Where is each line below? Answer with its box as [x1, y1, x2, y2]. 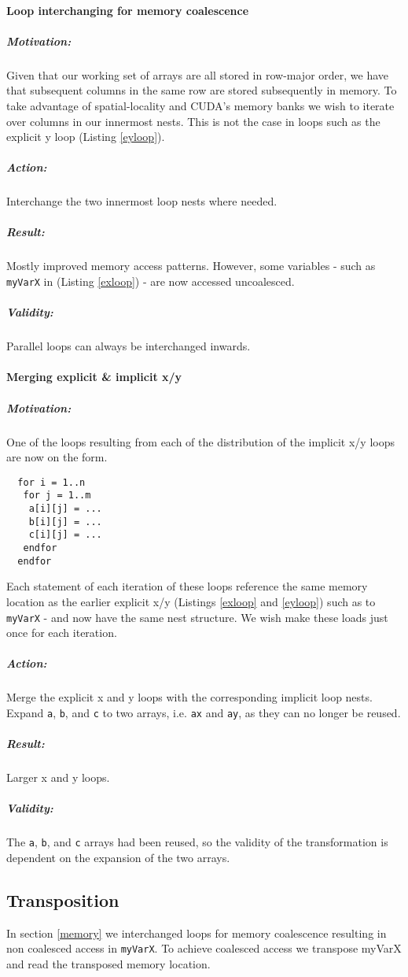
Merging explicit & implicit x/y [6, 368, 182, 385]
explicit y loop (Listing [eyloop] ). [6, 128, 165, 145]
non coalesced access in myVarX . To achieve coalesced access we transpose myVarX [6, 940, 402, 957]
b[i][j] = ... [28, 516, 102, 527]
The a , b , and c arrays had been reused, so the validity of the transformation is [6, 834, 388, 850]
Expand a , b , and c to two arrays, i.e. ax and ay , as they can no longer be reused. [6, 704, 401, 720]
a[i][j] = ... [28, 503, 102, 515]
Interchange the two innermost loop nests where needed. [6, 193, 278, 209]
